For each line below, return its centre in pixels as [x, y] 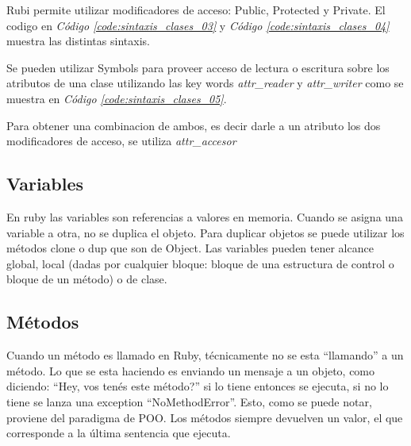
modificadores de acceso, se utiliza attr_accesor [121, 141]
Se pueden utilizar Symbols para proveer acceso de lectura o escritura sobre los [198, 67]
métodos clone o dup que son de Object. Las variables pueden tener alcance [190, 248]
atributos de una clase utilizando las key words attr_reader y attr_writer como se [205, 83]
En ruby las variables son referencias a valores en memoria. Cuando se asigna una [205, 216]
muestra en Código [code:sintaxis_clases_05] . [117, 98]
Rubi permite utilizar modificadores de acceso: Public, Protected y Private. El [196, 10]
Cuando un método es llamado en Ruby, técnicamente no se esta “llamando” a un [205, 355]
